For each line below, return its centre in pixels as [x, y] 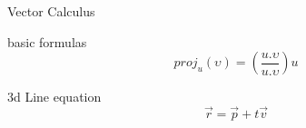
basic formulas [47, 41]
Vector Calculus [51, 11]
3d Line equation [54, 97]
